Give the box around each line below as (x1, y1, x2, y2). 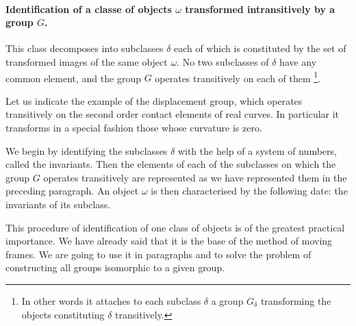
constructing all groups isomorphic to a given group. (5, 260, 225, 275)
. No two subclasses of (177, 54, 269, 68)
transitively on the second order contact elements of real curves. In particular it (5, 107, 340, 121)
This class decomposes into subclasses (5, 41, 164, 55)
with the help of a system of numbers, (177, 143, 337, 158)
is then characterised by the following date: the (151, 184, 348, 198)
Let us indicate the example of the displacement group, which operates (5, 93, 303, 108)
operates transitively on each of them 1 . (155, 68, 321, 85)
